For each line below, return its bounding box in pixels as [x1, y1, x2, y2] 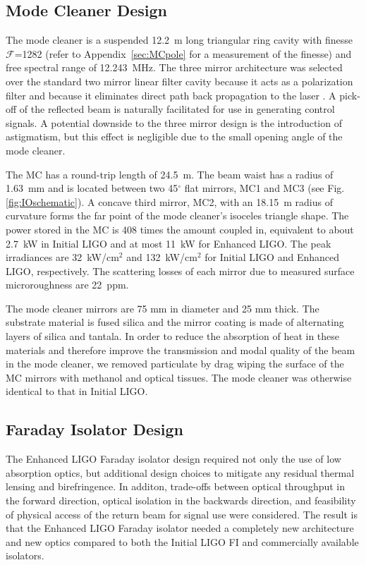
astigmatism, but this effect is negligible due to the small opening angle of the [6, 129, 343, 144]
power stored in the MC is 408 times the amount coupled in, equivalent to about [6, 221, 354, 236]
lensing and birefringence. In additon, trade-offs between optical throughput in [6, 479, 346, 494]
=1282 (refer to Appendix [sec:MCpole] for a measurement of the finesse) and [14, 46, 352, 61]
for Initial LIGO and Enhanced [205, 250, 339, 265]
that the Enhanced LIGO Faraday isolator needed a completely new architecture [6, 521, 354, 535]
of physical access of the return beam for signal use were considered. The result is [6, 506, 358, 521]
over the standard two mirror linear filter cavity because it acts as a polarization [6, 73, 353, 88]
